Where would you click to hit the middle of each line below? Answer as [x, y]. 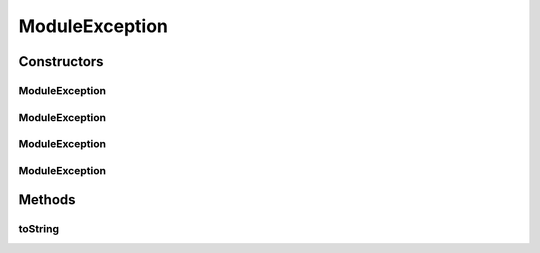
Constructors [61, 61]
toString [39, 229]
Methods [47, 200]
